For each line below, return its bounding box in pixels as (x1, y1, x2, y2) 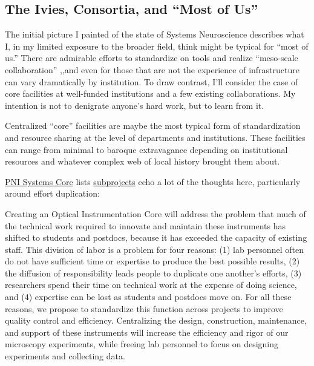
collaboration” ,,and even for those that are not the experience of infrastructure (5, 63, 299, 76)
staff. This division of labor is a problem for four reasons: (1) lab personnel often (5, 243, 304, 255)
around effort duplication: (5, 187, 100, 200)
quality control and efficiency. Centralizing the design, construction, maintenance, (5, 314, 307, 327)
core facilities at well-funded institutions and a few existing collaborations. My (5, 87, 296, 100)
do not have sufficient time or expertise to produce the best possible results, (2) (5, 255, 300, 267)
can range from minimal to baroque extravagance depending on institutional (5, 143, 288, 155)
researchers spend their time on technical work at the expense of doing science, (5, 278, 297, 291)
